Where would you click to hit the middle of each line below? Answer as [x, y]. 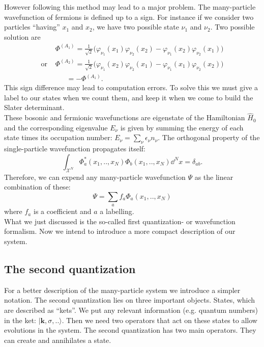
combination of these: [37, 187]
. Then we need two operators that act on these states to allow [159, 320]
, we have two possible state [136, 27]
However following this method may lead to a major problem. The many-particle [130, 7]
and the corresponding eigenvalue [56, 127]
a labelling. [117, 211]
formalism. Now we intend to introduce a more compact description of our [120, 231]
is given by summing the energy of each [182, 127]
